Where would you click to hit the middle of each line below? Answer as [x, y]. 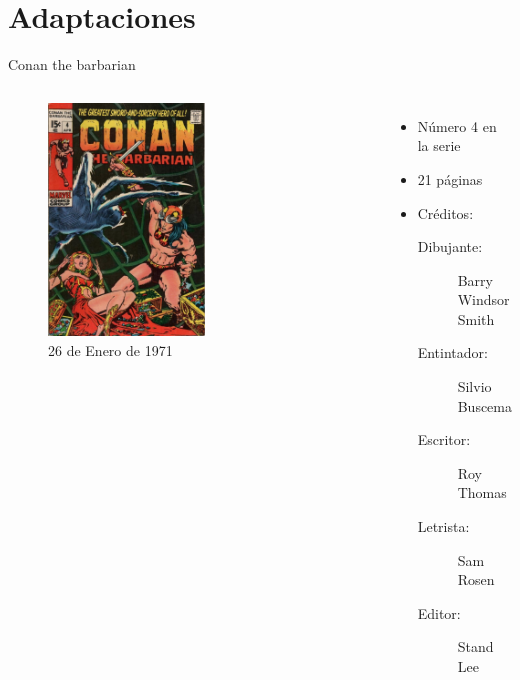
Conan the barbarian [72, 64]
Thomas [482, 492]
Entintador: [452, 352]
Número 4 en [457, 125]
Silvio [474, 386]
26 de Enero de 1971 [110, 349]
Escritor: [444, 439]
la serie [439, 145]
